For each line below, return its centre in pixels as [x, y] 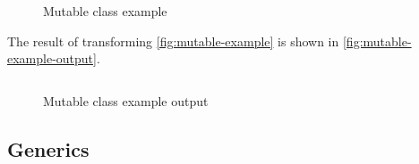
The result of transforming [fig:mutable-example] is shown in [173, 41]
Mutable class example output [126, 100]
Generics [48, 148]
